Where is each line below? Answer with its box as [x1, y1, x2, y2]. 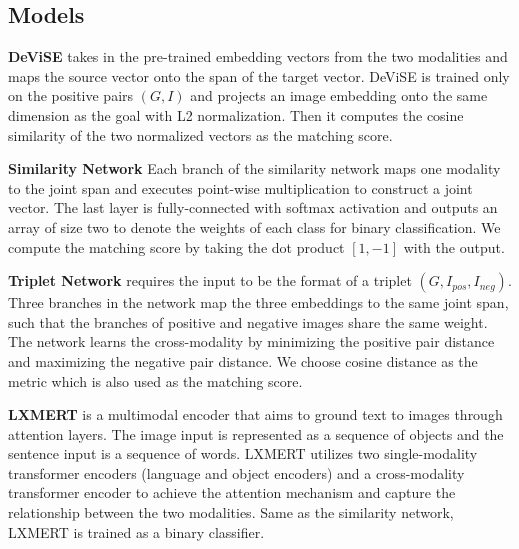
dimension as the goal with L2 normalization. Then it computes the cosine [8, 104, 464, 125]
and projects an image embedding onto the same [190, 85, 488, 106]
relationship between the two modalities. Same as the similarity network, [8, 502, 454, 523]
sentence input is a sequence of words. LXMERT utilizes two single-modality [8, 443, 478, 464]
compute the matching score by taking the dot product [8, 236, 345, 257]
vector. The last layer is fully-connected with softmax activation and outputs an [8, 197, 498, 218]
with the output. [403, 236, 505, 257]
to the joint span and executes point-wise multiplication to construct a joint [8, 177, 473, 198]
